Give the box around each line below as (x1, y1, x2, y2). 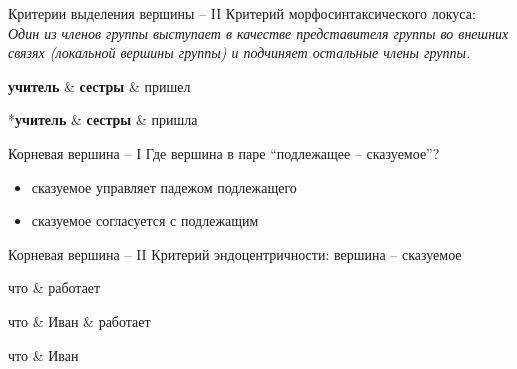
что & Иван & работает (8, 310, 151, 331)
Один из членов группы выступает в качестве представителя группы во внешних (8, 22, 509, 43)
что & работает (8, 277, 101, 298)
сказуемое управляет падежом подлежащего (31, 176, 297, 197)
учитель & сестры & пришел (8, 75, 191, 96)
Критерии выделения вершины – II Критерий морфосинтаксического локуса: (8, 3, 476, 23)
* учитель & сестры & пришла (8, 109, 198, 130)
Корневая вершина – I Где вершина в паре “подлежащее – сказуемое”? (8, 142, 440, 163)
